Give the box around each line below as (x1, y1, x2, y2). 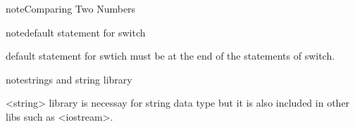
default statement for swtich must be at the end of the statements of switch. (6, 48, 335, 63)
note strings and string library (6, 72, 132, 86)
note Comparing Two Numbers (6, 1, 136, 15)
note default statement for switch (6, 25, 146, 39)
